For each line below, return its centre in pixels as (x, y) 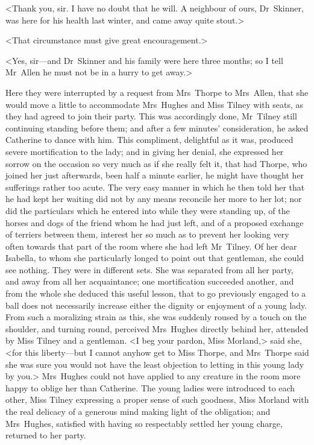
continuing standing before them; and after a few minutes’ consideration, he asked (157, 128)
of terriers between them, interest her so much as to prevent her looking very (147, 234)
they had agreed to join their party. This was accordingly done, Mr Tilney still (151, 116)
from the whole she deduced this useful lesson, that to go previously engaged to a (156, 293)
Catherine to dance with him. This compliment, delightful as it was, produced (149, 140)
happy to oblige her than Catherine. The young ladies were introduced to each (150, 387)
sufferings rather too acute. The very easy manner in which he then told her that (155, 187)
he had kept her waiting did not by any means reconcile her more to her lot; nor (154, 199)
